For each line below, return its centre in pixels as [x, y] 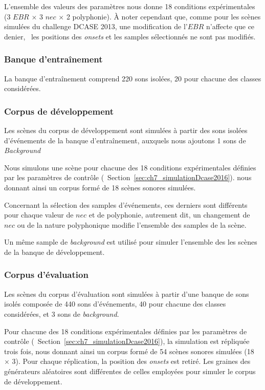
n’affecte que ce [230, 26]
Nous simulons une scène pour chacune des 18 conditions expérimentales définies [130, 167]
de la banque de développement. [54, 252]
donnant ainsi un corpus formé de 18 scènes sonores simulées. [100, 187]
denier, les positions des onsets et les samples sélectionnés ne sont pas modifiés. [130, 36]
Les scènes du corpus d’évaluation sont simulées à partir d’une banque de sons [127, 294]
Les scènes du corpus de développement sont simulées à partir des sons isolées [126, 130]
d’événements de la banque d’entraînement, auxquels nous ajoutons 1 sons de [125, 140]
